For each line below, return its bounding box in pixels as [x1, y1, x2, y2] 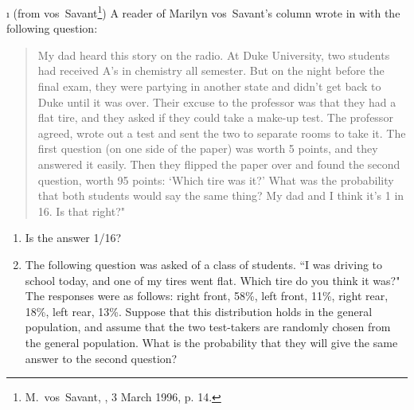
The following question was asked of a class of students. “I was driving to [25, 256, 383, 272]
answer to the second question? [25, 349, 178, 366]
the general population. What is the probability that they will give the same [25, 334, 398, 350]
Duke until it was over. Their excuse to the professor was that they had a [37, 93, 396, 110]
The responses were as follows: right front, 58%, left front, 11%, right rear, [25, 287, 389, 304]
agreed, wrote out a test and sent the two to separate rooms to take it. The [37, 124, 406, 141]
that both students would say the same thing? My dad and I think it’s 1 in [37, 187, 404, 204]
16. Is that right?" [37, 202, 125, 219]
